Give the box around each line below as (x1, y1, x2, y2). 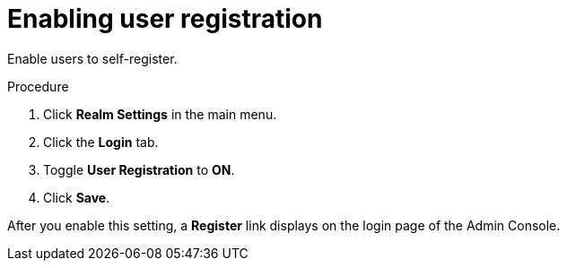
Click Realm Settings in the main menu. (43, 106, 277, 122)
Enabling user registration (7, 4, 323, 34)
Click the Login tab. (43, 134, 159, 150)
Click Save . (43, 189, 110, 205)
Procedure (7, 78, 69, 94)
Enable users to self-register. (7, 50, 178, 66)
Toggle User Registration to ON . (43, 161, 235, 177)
